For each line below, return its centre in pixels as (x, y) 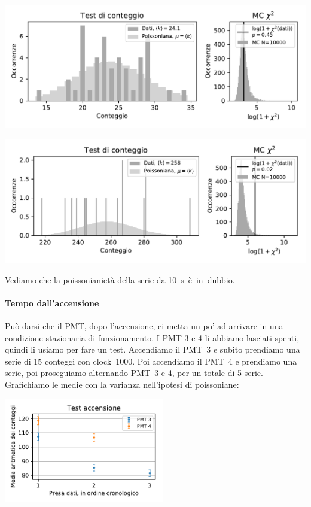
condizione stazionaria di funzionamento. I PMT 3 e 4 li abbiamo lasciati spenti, (152, 337)
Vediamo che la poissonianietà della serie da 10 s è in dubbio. (120, 279)
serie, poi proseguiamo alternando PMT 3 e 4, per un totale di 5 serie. (134, 373)
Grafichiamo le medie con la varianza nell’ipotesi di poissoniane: (122, 384)
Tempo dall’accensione (52, 303)
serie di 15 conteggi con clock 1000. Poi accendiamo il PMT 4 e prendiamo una (151, 361)
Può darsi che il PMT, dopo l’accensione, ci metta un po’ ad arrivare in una (144, 326)
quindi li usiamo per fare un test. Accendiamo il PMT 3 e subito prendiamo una (153, 349)
